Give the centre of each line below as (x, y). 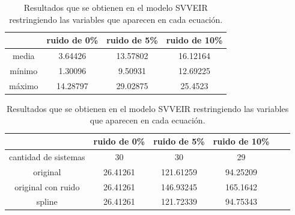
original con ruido (47, 186)
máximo (24, 85)
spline (47, 201)
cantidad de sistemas (47, 156)
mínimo (24, 70)
